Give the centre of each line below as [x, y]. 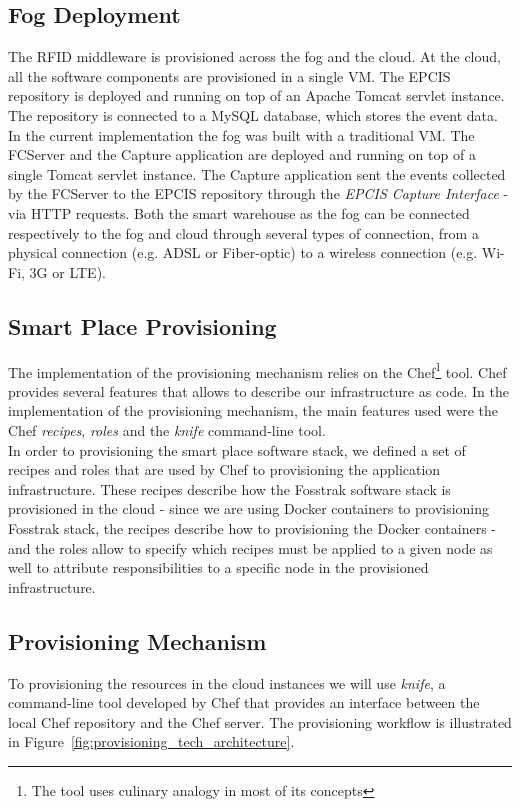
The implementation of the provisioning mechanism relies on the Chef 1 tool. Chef [257, 370]
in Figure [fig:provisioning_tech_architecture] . [151, 741]
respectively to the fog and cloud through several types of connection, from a [243, 232]
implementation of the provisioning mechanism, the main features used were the [253, 410]
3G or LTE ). [67, 271]
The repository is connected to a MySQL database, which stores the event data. [253, 114]
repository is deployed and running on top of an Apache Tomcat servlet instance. [256, 95]
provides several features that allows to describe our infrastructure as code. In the [258, 390]
